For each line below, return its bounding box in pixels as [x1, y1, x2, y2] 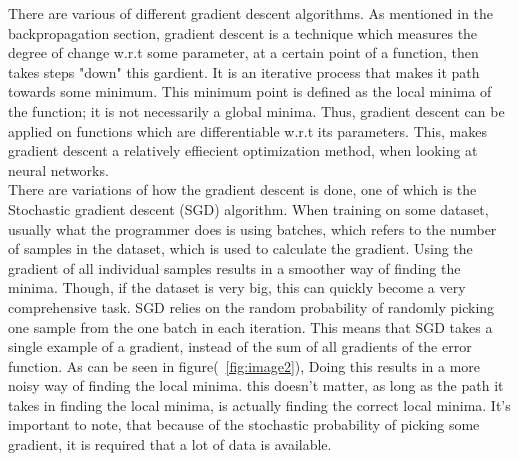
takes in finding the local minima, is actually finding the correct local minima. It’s [8, 394, 511, 415]
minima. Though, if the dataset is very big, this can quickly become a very [8, 277, 466, 298]
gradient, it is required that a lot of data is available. [8, 434, 332, 455]
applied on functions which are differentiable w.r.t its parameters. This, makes [8, 120, 487, 141]
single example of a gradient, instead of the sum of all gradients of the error [8, 336, 472, 357]
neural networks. [8, 159, 109, 180]
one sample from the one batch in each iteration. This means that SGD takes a [8, 316, 493, 337]
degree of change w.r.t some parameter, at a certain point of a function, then [8, 42, 479, 63]
